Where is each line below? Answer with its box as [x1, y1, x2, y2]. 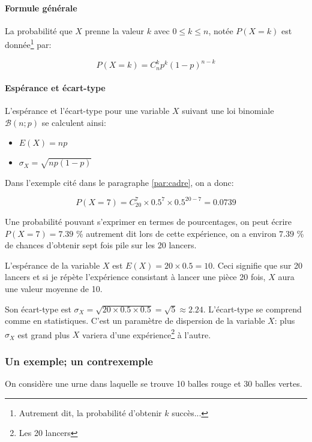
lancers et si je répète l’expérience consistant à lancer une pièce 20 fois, [5, 270, 266, 283]
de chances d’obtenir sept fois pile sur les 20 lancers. [5, 239, 197, 251]
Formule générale [5, 1, 77, 14]
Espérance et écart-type [5, 81, 106, 94]
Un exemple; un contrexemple [5, 353, 153, 368]
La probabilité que [5, 24, 73, 37]
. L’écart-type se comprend [203, 302, 302, 315]
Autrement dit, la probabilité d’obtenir [19, 406, 162, 419]
